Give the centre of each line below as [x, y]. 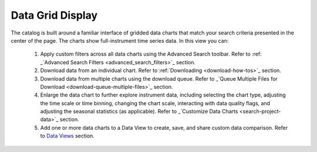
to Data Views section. [68, 136]
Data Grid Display [54, 15]
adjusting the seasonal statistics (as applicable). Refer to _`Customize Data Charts [139, 112]
